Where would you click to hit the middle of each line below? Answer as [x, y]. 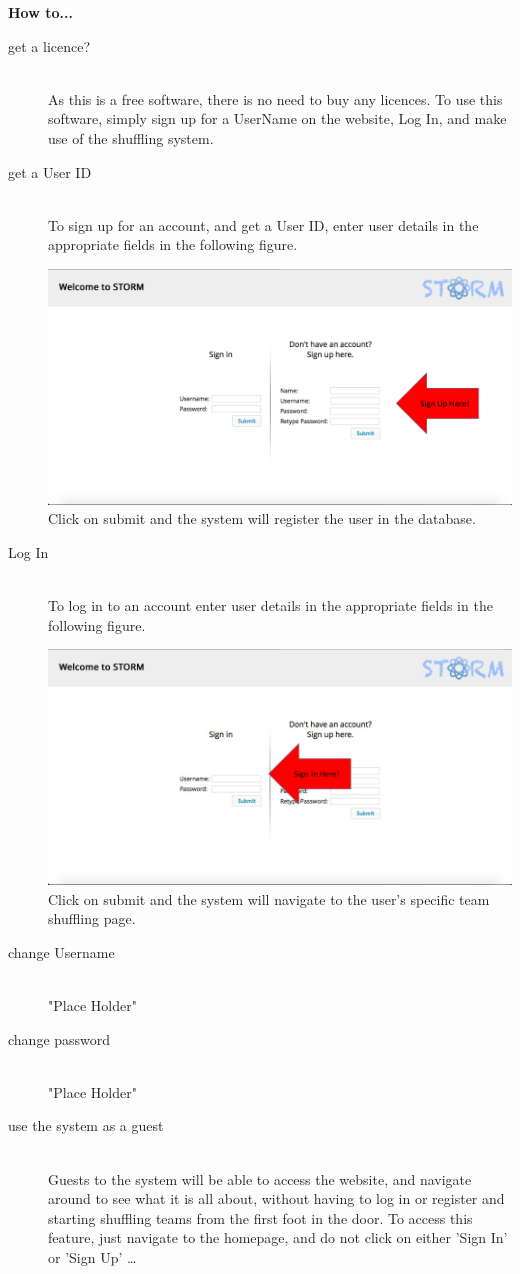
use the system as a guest [86, 1125]
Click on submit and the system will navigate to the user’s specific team [269, 898]
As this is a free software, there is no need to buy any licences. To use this [275, 98]
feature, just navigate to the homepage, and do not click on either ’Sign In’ [278, 1237]
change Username [61, 951]
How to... [40, 12]
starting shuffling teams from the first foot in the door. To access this [260, 1217]
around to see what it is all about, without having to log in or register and [276, 1198]
